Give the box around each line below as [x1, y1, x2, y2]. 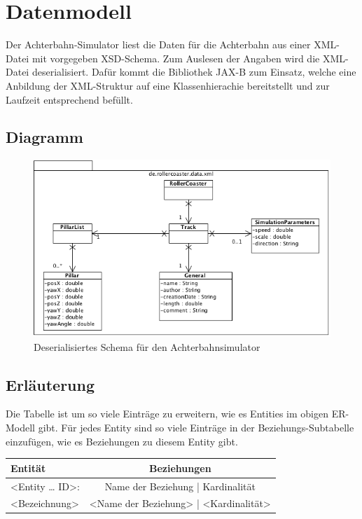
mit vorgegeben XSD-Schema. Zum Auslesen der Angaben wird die [32, 50, 320, 65]
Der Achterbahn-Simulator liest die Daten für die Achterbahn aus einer [6, 37, 311, 52]
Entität [11, 460, 46, 475]
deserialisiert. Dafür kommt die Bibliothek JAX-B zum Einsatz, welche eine [32, 64, 356, 79]
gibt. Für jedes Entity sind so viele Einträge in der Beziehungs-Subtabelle [38, 420, 354, 435]
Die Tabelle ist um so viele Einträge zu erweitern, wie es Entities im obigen [6, 406, 329, 421]
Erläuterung [6, 373, 95, 395]
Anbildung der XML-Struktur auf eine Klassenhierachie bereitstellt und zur [6, 78, 330, 92]
